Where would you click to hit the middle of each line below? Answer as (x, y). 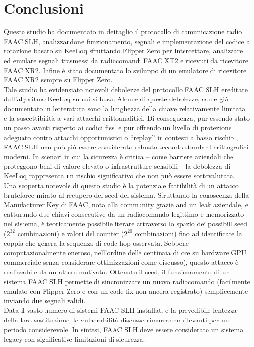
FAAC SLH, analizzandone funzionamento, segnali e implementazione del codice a (127, 41)
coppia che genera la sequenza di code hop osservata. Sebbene (96, 243)
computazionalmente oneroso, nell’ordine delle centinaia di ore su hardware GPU (125, 252)
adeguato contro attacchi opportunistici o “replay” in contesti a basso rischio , (121, 137)
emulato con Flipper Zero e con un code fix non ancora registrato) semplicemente (126, 291)
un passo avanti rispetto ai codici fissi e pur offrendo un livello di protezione (118, 128)
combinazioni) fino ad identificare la (188, 233)
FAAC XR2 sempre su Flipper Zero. (58, 80)
